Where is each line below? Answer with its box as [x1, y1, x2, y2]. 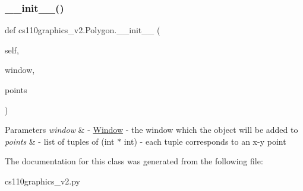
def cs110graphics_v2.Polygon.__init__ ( [5, 24, 160, 36]
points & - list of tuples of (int [5, 135, 115, 147]
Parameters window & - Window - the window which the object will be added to [5, 123, 298, 136]
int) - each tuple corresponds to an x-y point [124, 135, 286, 147]
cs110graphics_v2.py [5, 174, 80, 187]
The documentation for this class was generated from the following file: [5, 155, 263, 167]
